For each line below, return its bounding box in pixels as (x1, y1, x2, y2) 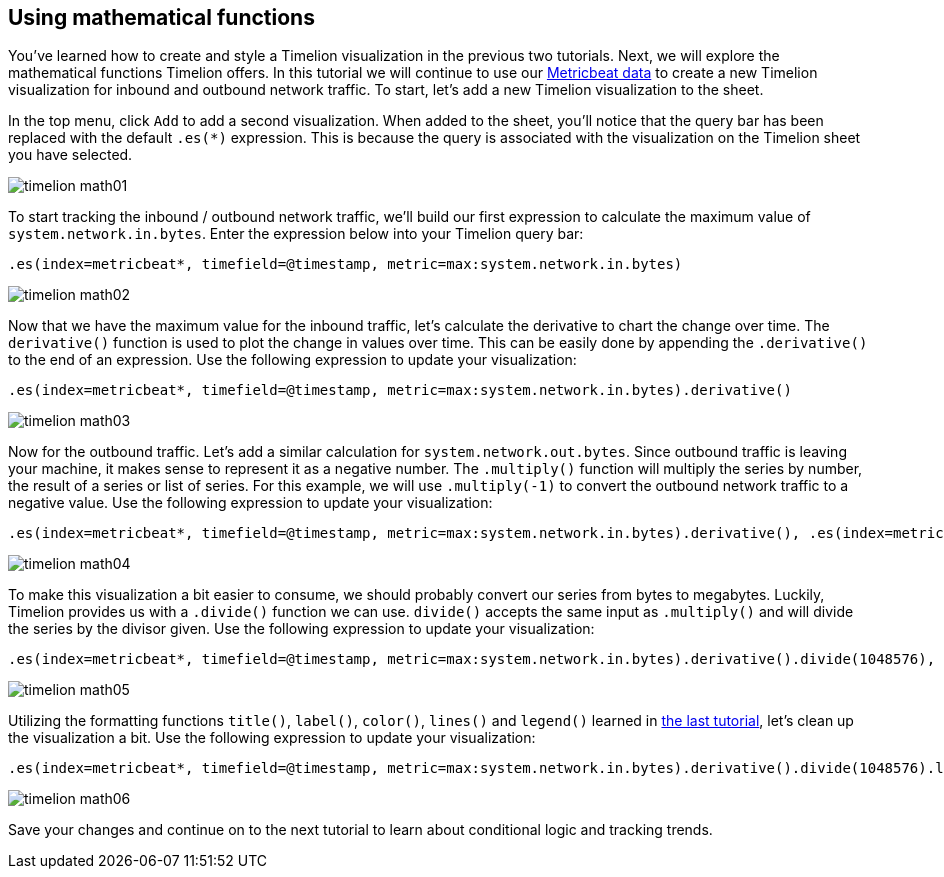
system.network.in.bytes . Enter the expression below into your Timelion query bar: (8, 225, 584, 243)
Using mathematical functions (8, 5, 315, 30)
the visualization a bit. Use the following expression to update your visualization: (8, 729, 536, 747)
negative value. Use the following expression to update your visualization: (8, 494, 493, 512)
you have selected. (8, 146, 133, 164)
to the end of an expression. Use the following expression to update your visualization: (8, 351, 577, 369)
